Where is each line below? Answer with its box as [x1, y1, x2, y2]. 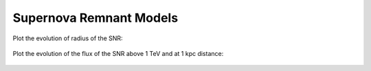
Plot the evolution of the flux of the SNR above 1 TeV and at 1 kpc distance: [12, 49, 224, 57]
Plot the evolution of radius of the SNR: [12, 34, 123, 42]
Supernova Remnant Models [12, 10, 179, 25]
